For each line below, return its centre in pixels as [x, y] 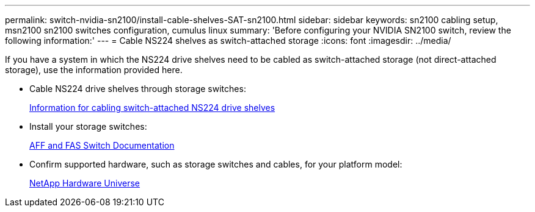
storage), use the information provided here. [94, 70]
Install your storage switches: [88, 126]
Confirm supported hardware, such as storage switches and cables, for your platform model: [216, 164]
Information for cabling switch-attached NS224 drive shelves [152, 108]
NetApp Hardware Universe [85, 183]
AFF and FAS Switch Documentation [102, 145]
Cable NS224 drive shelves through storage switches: [138, 89]
